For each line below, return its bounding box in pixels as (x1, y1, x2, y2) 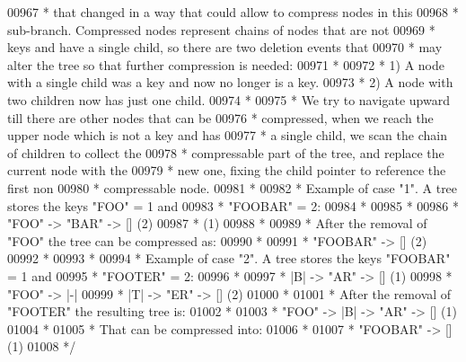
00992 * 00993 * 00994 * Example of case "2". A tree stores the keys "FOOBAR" (7, 249, 451, 268)
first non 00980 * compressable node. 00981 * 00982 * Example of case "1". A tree (7, 178, 458, 197)
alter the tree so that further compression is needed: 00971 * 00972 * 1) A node (7, 55, 444, 74)
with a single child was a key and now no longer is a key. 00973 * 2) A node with (7, 73, 453, 92)
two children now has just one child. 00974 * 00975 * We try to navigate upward (7, 90, 450, 109)
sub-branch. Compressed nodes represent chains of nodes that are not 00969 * (7, 20, 435, 39)
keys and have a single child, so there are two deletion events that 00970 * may (7, 38, 443, 57)
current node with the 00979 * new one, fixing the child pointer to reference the (7, 161, 446, 180)
